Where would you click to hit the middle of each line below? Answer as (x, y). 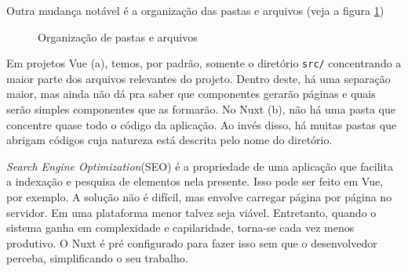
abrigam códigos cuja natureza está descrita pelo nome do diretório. (169, 140)
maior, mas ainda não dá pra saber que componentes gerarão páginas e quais (191, 94)
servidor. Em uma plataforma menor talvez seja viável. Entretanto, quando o (191, 212)
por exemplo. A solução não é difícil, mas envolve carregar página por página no (199, 197)
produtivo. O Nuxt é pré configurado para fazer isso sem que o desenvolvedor (192, 242)
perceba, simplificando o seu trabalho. (97, 258)
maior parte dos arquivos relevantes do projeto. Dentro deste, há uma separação (199, 78)
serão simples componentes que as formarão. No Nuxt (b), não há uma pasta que (201, 109)
